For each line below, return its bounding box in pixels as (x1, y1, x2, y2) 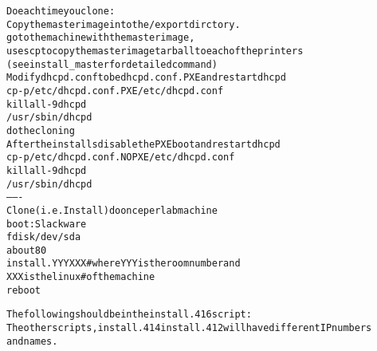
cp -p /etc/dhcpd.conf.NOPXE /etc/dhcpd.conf (6, 152, 235, 164)
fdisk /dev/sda (6, 231, 81, 243)
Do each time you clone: (6, 6, 116, 17)
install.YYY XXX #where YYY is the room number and (6, 258, 241, 270)
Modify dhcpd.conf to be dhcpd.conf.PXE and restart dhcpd (6, 72, 286, 84)
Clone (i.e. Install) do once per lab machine (6, 204, 218, 216)
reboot (6, 284, 41, 296)
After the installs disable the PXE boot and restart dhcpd (6, 138, 281, 150)
